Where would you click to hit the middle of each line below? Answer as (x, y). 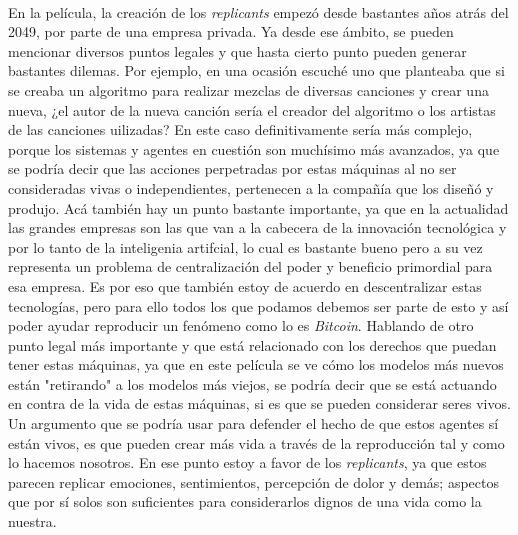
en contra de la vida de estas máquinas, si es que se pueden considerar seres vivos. (259, 403)
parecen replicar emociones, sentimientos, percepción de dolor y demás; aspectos (253, 481)
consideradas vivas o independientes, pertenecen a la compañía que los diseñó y (251, 187)
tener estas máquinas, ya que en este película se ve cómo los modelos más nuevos (256, 364)
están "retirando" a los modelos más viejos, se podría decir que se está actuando (252, 383)
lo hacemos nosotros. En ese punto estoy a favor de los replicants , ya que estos (247, 462)
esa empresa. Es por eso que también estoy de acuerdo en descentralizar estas (245, 285)
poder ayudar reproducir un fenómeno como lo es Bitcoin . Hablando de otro (241, 325)
